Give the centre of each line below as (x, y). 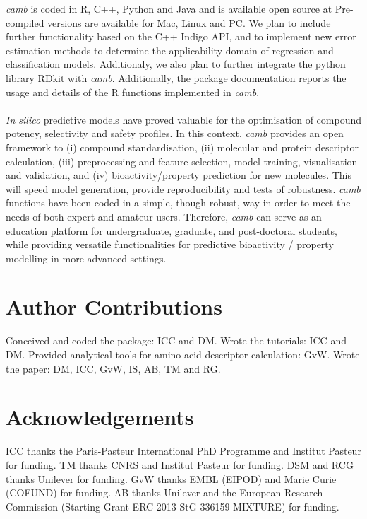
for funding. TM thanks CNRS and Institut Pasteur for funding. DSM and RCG (180, 464)
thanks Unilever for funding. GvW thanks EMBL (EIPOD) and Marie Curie (171, 478)
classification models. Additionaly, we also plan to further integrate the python (176, 64)
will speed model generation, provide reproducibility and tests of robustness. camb (183, 188)
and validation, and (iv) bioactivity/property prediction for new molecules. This (179, 175)
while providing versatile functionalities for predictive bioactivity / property (170, 244)
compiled (25, 22)
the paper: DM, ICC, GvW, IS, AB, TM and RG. (113, 368)
